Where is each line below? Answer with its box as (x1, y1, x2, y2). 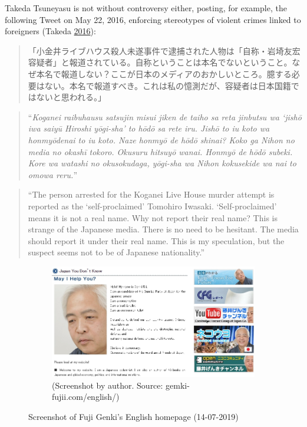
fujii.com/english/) (52, 390, 120, 403)
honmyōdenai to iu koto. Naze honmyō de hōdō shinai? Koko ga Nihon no (28, 133, 295, 146)
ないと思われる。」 (36, 91, 107, 103)
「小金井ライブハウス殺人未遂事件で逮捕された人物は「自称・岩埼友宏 (28, 44, 301, 57)
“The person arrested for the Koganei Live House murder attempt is (28, 188, 275, 201)
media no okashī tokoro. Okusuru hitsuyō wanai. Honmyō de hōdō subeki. (28, 145, 293, 157)
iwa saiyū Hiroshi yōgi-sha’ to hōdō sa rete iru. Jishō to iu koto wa (28, 122, 270, 134)
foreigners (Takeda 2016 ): (5, 25, 96, 37)
